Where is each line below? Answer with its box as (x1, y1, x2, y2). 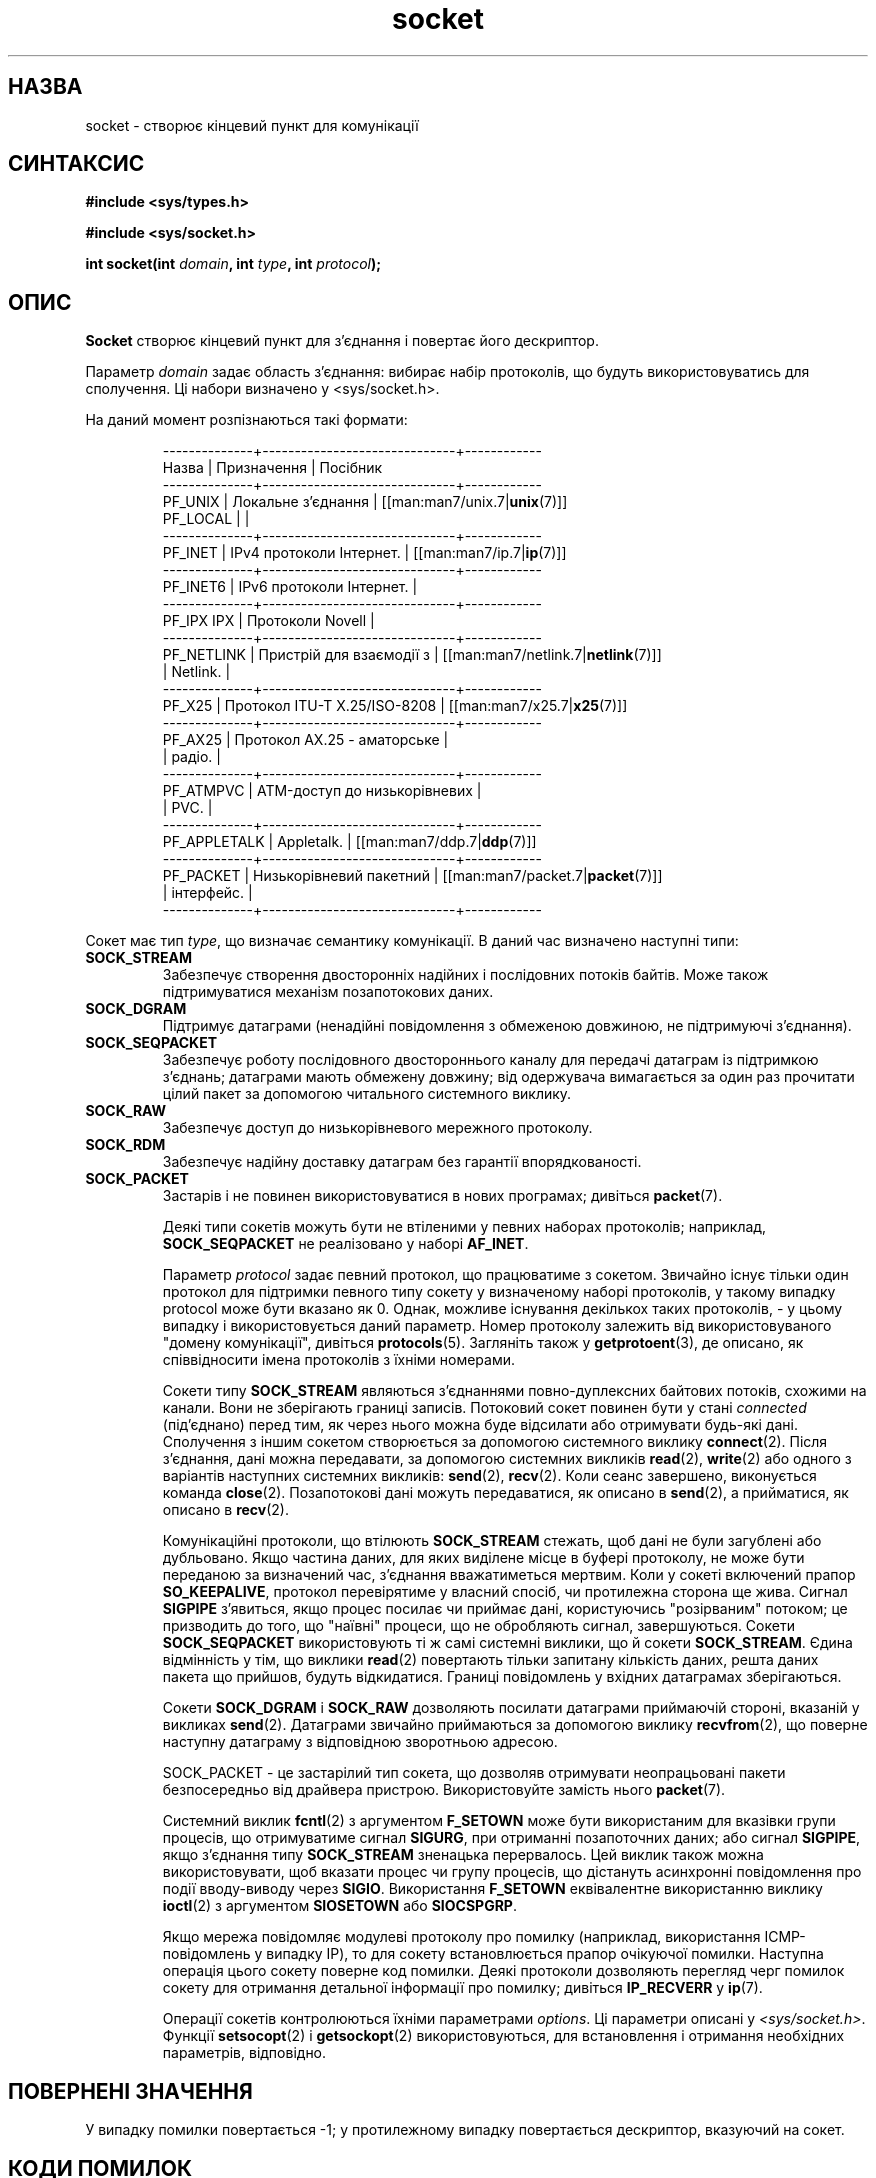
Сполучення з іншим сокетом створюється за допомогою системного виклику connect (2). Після (162, 1433, 828, 1451)
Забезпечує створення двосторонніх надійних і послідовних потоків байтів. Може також (162, 966, 769, 984)
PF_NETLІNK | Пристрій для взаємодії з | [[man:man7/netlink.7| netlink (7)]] (162, 646, 662, 664)
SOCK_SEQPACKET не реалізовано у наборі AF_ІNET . (162, 1235, 529, 1253)
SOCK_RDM (85, 1136, 166, 1154)
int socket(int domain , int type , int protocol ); (85, 255, 382, 273)
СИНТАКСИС (8, 151, 145, 177)
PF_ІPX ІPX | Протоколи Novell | (162, 612, 375, 630)
